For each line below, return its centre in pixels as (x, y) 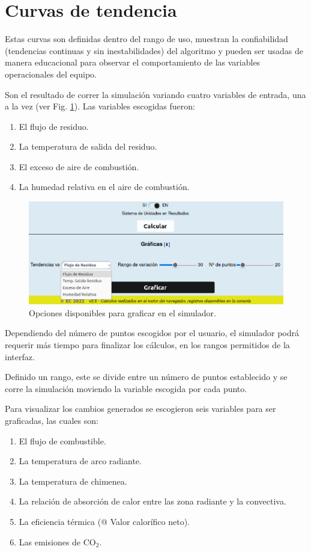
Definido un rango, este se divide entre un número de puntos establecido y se (146, 377)
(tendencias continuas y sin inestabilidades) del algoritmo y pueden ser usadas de (154, 50)
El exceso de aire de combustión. (79, 166)
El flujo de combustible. (62, 440)
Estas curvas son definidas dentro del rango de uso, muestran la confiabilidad (146, 39)
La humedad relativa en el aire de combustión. (104, 187)
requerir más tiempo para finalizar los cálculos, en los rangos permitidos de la (147, 344)
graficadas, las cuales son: (52, 420)
